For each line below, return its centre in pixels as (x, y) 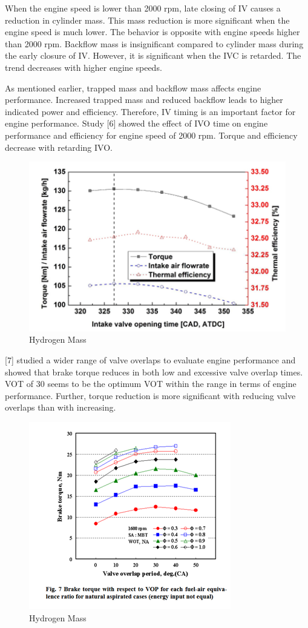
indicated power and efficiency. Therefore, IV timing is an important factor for (150, 111)
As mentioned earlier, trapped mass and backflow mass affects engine (133, 88)
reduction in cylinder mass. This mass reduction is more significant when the (147, 20)
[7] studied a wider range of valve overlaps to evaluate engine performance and (150, 360)
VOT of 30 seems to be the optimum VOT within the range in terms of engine (151, 384)
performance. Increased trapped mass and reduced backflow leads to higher (144, 100)
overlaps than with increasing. (61, 407)
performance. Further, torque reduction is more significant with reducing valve (150, 395)
